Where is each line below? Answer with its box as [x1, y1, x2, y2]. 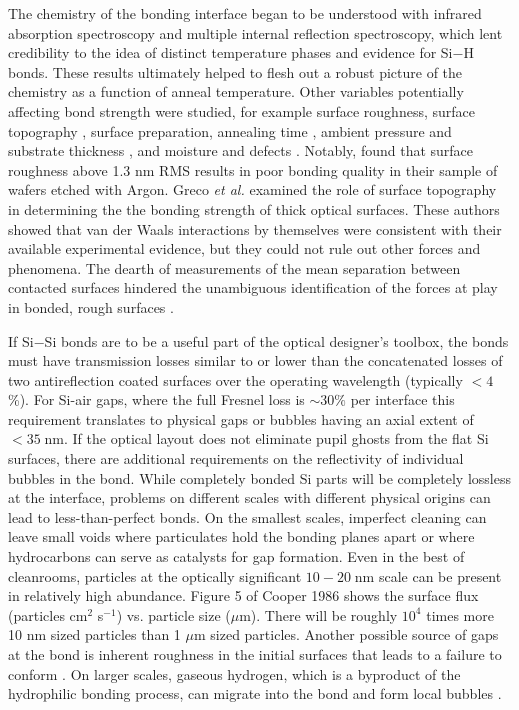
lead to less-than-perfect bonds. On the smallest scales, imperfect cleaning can [8, 506, 487, 527]
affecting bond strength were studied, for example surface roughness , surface [8, 100, 475, 121]
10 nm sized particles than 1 [8, 624, 181, 645]
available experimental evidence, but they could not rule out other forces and [8, 238, 481, 259]
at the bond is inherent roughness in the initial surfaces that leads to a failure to [8, 644, 502, 664]
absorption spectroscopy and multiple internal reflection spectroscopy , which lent [8, 22, 503, 43]
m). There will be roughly [239, 604, 398, 625]
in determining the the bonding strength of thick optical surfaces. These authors [8, 198, 500, 219]
